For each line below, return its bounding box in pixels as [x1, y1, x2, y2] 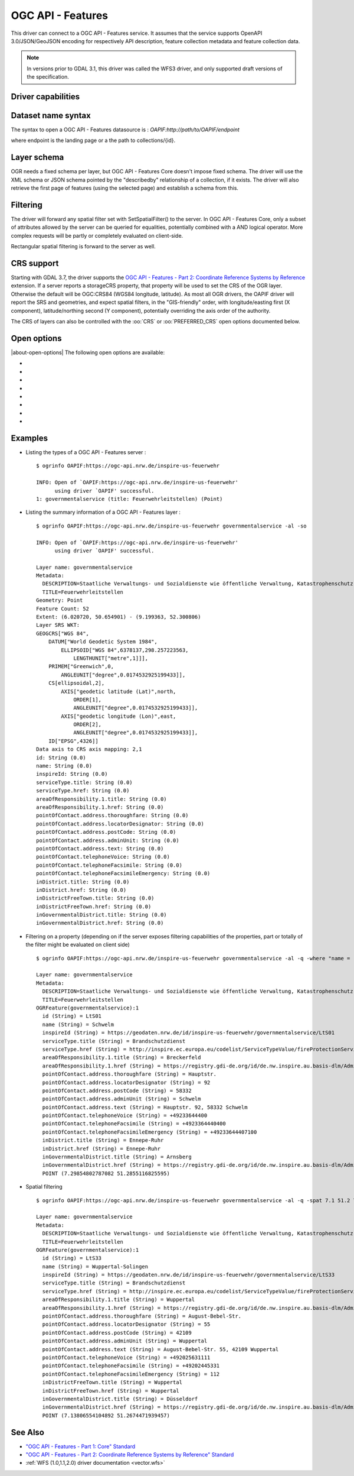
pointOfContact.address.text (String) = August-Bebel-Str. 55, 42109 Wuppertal [42, 1346, 279, 1352]
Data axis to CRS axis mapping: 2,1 [36, 746, 142, 753]
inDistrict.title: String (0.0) [36, 878, 130, 885]
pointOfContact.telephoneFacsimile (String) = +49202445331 [42, 1362, 220, 1369]
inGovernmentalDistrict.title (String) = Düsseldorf [42, 1396, 198, 1402]
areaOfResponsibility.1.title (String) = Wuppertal [42, 1296, 195, 1303]
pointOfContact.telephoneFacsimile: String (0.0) [36, 862, 183, 869]
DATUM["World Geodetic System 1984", [48, 639, 158, 645]
